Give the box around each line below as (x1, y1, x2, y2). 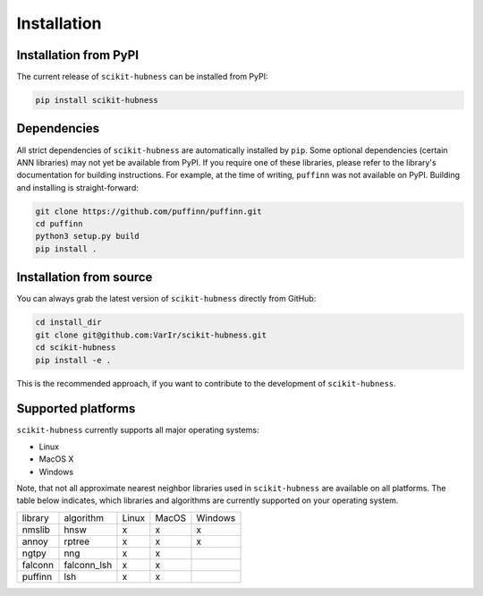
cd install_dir (35, 318, 102, 328)
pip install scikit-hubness (35, 95, 158, 106)
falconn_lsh (64, 558, 113, 571)
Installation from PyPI (16, 47, 139, 63)
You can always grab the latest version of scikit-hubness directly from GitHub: (16, 294, 317, 304)
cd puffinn (35, 219, 83, 229)
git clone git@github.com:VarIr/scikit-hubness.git (35, 329, 267, 340)
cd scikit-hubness (35, 343, 116, 353)
